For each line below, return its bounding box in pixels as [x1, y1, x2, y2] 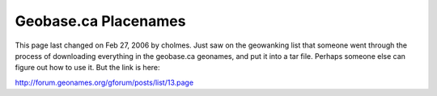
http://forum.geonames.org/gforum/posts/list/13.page [15, 77, 194, 87]
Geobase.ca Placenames [15, 12, 186, 30]
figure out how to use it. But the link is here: [15, 63, 161, 73]
